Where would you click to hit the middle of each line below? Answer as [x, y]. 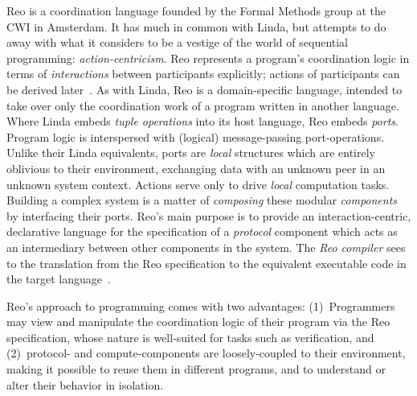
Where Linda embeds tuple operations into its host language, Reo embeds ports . [202, 121]
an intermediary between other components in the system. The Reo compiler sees [206, 247]
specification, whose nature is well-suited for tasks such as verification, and [190, 337]
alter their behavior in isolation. [85, 384]
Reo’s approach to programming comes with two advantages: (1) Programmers [201, 305]
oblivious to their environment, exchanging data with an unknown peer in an [196, 168]
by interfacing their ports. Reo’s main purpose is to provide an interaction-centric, [209, 215]
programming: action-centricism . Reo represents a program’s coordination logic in [208, 58]
